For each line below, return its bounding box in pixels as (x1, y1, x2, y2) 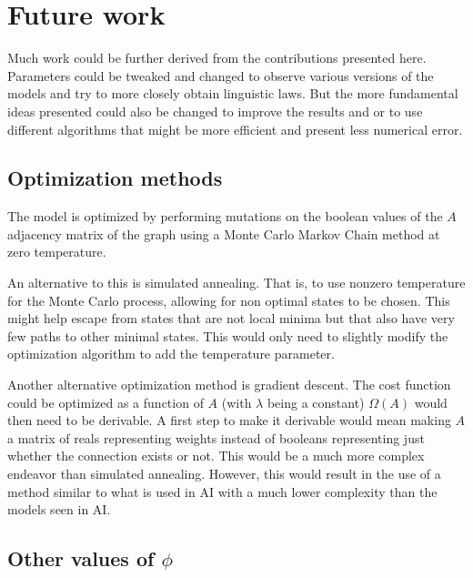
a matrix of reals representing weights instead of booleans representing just (7, 428, 425, 447)
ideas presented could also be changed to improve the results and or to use (7, 101, 423, 120)
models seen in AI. (7, 500, 111, 519)
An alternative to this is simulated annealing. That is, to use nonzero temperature (7, 273, 466, 292)
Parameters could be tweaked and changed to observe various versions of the (7, 66, 434, 85)
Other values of (7, 544, 155, 573)
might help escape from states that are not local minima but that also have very (7, 309, 455, 328)
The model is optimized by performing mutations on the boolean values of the (7, 207, 443, 226)
